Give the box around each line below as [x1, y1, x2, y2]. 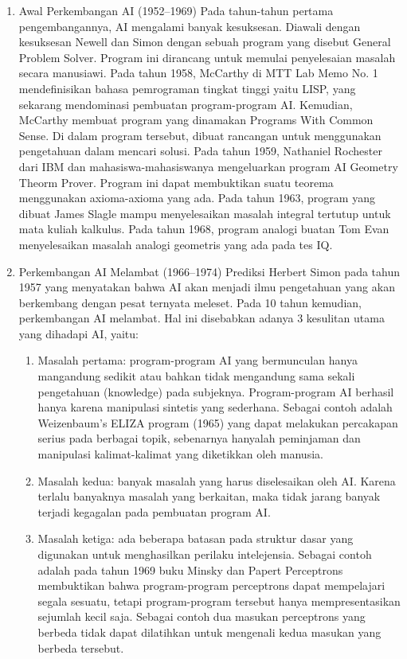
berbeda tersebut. [37, 639, 124, 656]
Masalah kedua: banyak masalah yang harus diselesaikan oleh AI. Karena [37, 472, 396, 489]
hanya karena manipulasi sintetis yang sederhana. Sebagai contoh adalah [37, 399, 393, 415]
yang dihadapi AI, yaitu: [18, 325, 139, 341]
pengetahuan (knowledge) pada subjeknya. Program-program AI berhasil [37, 383, 394, 400]
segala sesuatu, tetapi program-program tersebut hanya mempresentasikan [37, 592, 401, 609]
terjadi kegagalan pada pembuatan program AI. [37, 503, 271, 520]
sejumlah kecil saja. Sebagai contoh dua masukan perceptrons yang [37, 608, 366, 625]
